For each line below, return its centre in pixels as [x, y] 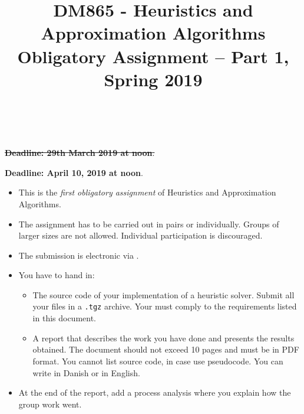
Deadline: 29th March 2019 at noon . [80, 153]
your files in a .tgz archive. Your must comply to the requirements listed [165, 306]
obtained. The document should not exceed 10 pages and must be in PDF [166, 349]
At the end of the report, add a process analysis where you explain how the [155, 392]
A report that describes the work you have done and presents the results [163, 338]
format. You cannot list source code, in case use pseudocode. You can [158, 361]
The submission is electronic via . [79, 255]
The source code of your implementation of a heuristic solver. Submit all [163, 294]
